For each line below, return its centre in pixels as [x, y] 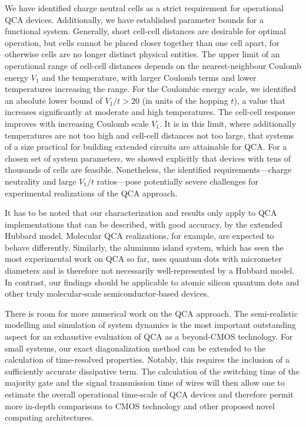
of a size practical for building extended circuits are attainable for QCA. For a [146, 147]
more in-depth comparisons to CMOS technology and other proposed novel [140, 405]
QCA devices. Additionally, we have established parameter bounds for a [134, 19]
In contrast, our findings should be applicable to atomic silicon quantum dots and [152, 282]
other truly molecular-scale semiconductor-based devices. [107, 293]
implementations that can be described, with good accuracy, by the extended [144, 224]
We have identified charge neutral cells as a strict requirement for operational [144, 8]
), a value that [260, 100]
